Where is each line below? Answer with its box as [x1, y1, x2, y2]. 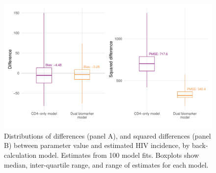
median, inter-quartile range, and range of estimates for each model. [4, 159, 209, 170]
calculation [4, 150, 37, 160]
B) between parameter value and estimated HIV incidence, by [4, 140, 190, 150]
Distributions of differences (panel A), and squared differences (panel [4, 130, 211, 141]
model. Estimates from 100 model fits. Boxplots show [38, 150, 199, 160]
